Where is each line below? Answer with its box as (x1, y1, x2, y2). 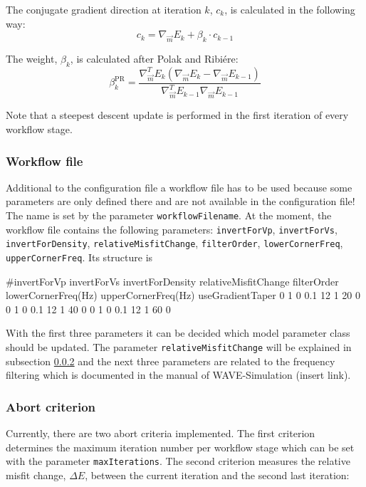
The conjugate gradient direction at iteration (6, 2, 202, 16)
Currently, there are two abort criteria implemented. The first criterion (6, 426, 315, 441)
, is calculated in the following (224, 2, 355, 16)
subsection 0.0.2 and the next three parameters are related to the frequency (6, 353, 335, 368)
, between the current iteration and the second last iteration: (85, 467, 350, 482)
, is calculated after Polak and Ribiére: (70, 51, 239, 66)
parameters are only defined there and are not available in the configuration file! (6, 194, 355, 209)
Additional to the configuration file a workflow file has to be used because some (6, 179, 352, 194)
